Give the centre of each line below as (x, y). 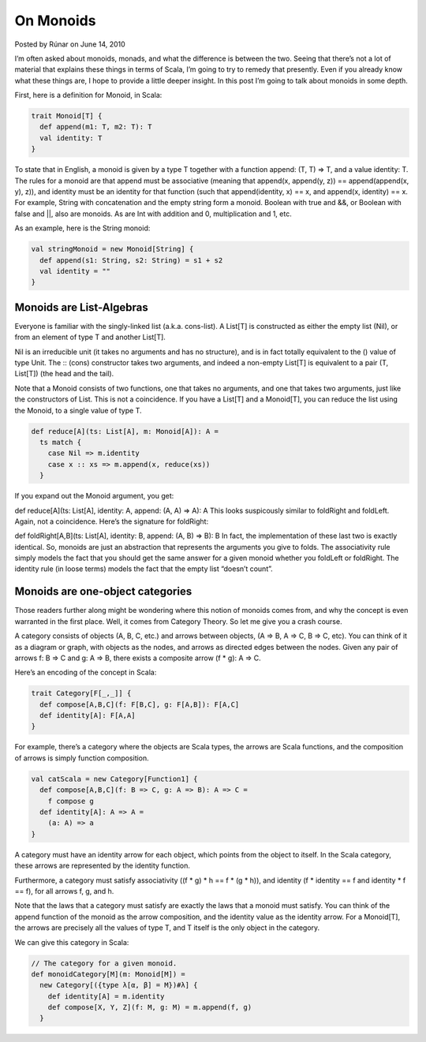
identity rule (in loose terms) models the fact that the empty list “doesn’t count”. (144, 569)
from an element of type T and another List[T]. (90, 337)
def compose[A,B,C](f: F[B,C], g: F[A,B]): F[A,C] (140, 704)
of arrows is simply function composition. (82, 758)
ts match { (61, 442)
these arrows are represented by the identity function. (103, 866)
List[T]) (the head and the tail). (64, 374)
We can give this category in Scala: (72, 942)
